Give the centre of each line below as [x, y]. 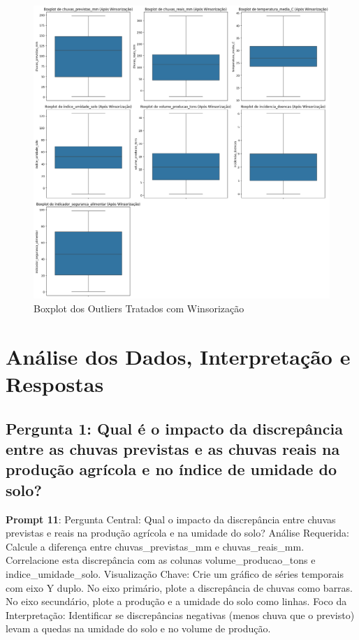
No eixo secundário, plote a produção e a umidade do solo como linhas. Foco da [176, 601]
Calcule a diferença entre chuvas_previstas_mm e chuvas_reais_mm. [155, 546]
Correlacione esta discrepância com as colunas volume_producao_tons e [161, 560]
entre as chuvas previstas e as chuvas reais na [173, 448]
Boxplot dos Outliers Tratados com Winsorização [139, 308]
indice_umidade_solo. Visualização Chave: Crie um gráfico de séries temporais [175, 573]
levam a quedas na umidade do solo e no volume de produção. [138, 628]
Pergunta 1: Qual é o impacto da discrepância [174, 428]
